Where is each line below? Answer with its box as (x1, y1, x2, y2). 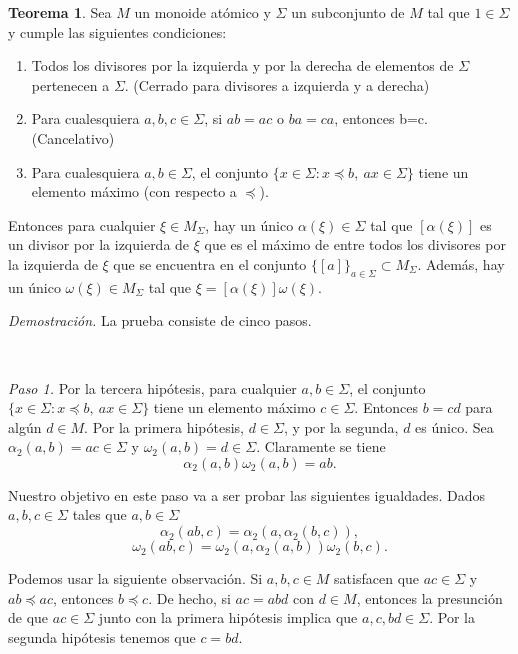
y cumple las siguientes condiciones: (8, 21, 227, 42)
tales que (72, 504, 127, 525)
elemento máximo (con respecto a (31, 181, 237, 202)
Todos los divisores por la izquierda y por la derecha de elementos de (31, 55, 454, 76)
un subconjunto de (291, 2, 405, 22)
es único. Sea (415, 416, 494, 437)
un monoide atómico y (134, 2, 271, 22)
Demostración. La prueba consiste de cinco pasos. (8, 310, 312, 331)
